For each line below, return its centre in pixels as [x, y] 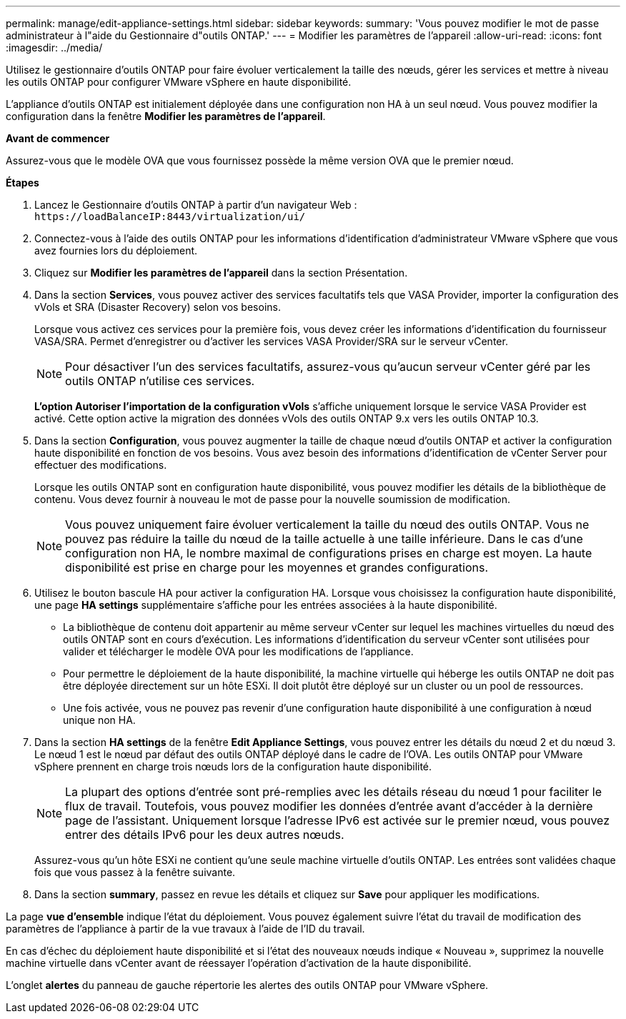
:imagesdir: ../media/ [54, 48]
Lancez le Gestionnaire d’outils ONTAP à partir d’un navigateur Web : [196, 205]
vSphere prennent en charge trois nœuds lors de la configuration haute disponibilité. [233, 766]
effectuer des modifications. [101, 465]
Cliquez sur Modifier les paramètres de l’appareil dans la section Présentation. [221, 273]
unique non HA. [99, 720]
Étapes [23, 183]
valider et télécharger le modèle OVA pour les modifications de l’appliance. [238, 651]
